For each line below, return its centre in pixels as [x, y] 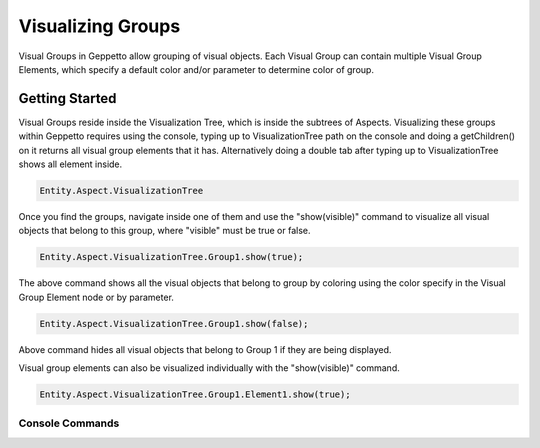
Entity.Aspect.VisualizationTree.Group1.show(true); [171, 257]
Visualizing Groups [99, 26]
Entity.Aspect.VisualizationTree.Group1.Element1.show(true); [195, 394]
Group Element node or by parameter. [96, 297]
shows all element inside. [70, 164]
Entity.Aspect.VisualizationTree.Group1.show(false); [174, 323]
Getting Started [67, 98]
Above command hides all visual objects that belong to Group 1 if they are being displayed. [205, 349]
